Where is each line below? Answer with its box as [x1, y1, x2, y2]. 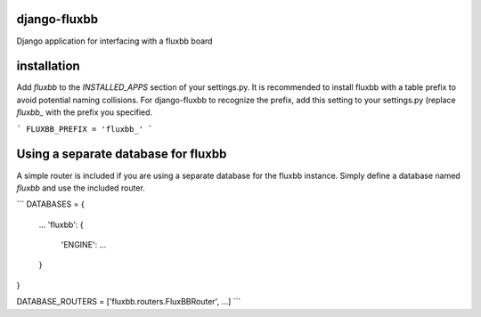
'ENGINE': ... [61, 240, 107, 250]
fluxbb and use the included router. [16, 183, 146, 193]
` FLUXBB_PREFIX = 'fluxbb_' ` [16, 124, 153, 134]
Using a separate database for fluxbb [16, 147, 227, 162]
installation [16, 59, 80, 74]
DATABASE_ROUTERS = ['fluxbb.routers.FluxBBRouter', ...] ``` [16, 297, 241, 307]
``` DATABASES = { [16, 199, 85, 209]
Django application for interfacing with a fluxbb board [16, 36, 213, 46]
